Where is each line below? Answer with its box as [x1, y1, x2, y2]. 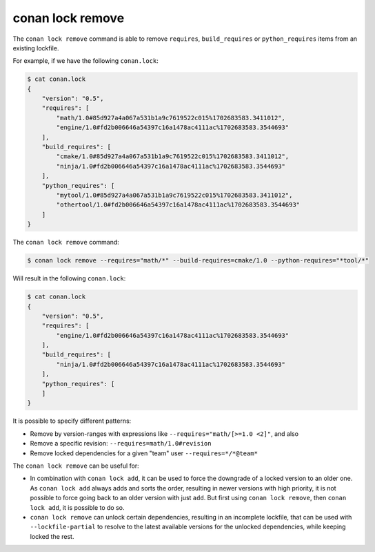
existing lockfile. [12, 44, 59, 52]
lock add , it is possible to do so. [30, 503, 125, 511]
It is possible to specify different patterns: [12, 417, 132, 425]
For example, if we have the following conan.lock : [12, 57, 159, 65]
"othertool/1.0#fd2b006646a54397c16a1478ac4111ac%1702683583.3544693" [56, 201, 300, 209]
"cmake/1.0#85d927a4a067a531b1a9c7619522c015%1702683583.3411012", [56, 153, 290, 160]
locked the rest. [30, 532, 74, 540]
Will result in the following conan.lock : [12, 274, 126, 283]
